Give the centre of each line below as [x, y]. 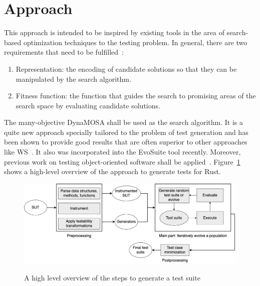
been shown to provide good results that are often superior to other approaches [126, 142]
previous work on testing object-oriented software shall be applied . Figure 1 [122, 161]
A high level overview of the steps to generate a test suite [112, 277]
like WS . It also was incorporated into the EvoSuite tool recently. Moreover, [122, 152]
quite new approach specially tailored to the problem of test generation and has [126, 132]
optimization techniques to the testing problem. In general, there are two [135, 42]
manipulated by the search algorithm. [73, 79]
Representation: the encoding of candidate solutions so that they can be [126, 68]
